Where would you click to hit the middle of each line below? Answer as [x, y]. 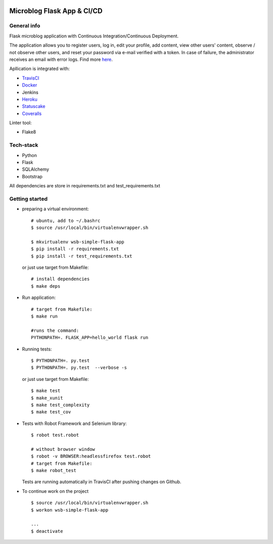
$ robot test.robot [55, 435]
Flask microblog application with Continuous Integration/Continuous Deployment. [94, 36]
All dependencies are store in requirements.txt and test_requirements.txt [85, 186]
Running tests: [37, 349]
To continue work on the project [55, 491]
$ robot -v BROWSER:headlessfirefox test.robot [91, 456]
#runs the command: [55, 330]
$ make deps [46, 286]
